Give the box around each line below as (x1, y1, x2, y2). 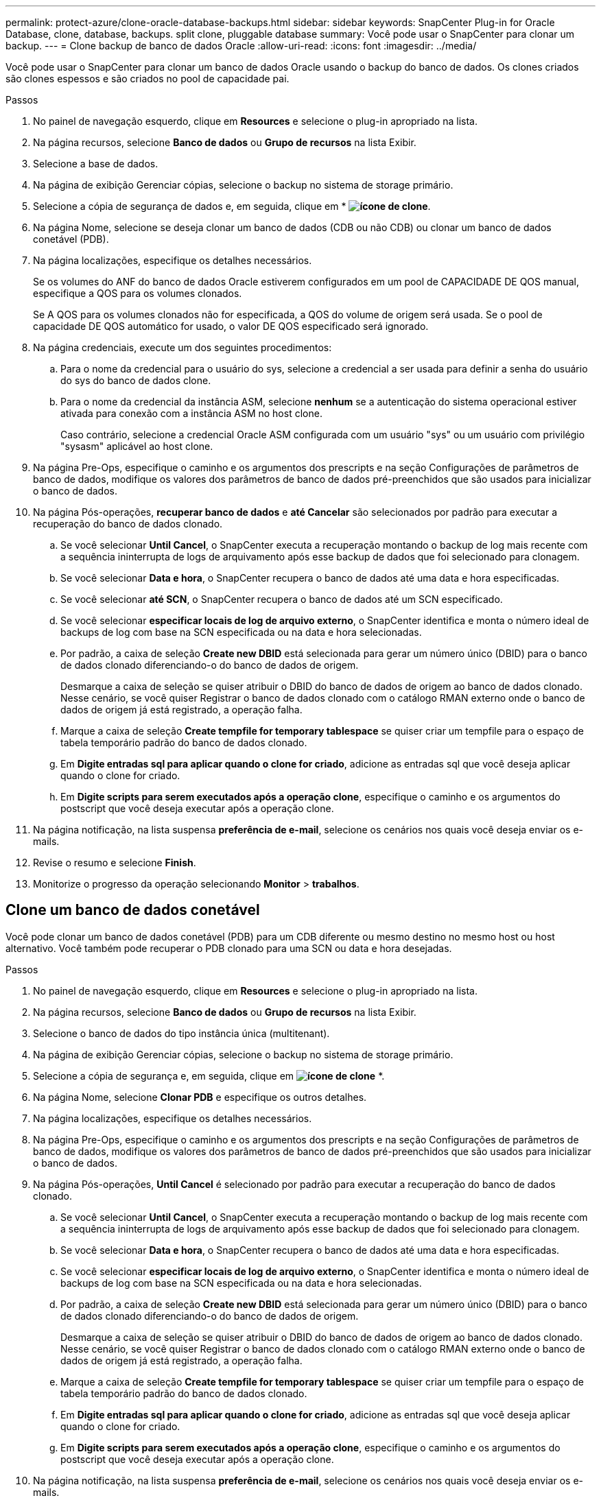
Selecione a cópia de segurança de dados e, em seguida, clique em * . (33, 200, 431, 212)
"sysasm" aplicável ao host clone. (60, 440, 213, 452)
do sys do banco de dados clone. (60, 374, 211, 386)
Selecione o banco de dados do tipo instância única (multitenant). (33, 1027, 330, 1039)
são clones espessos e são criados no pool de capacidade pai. (5, 73, 290, 84)
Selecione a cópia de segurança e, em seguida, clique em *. (33, 1069, 385, 1082)
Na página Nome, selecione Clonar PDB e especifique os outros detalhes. (33, 1091, 367, 1103)
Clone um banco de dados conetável (5, 901, 260, 919)
